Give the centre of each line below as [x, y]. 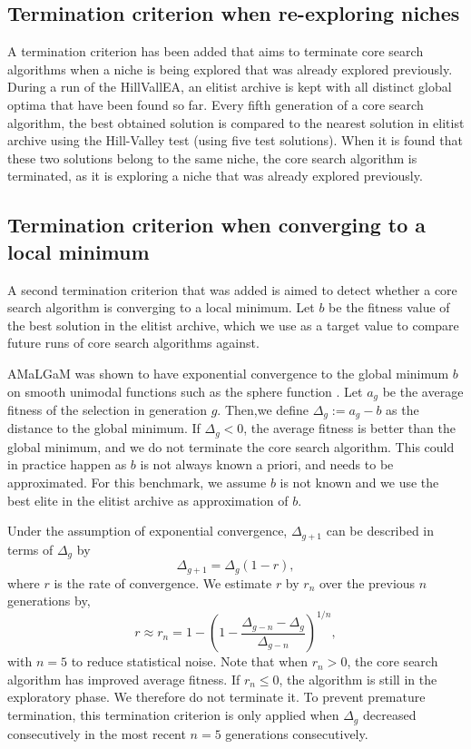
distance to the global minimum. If [104, 428]
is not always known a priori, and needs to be [267, 464]
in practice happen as [67, 464]
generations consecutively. [297, 733]
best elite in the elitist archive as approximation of [148, 500]
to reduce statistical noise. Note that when [190, 661]
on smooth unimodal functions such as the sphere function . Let [185, 391]
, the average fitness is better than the [349, 428]
